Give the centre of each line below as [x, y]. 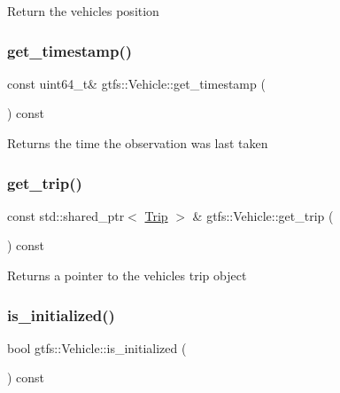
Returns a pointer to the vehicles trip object [127, 275]
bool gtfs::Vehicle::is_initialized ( [97, 347]
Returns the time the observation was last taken [138, 143]
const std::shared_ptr [66, 215]
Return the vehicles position [83, 11]
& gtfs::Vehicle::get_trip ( [263, 215]
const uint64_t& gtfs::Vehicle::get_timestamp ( [136, 83]
